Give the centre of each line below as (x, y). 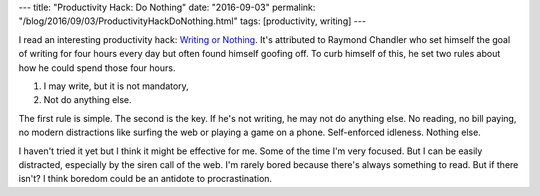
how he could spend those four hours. (97, 67)
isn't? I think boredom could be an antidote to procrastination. (145, 179)
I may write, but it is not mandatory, (116, 86)
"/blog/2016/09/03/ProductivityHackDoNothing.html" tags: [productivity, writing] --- (192, 21)
